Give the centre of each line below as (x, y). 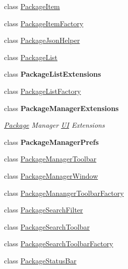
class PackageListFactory (43, 91)
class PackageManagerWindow (51, 175)
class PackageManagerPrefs (51, 142)
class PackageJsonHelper (42, 40)
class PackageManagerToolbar (50, 159)
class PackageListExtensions (53, 74)
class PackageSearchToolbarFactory (59, 244)
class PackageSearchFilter (44, 210)
